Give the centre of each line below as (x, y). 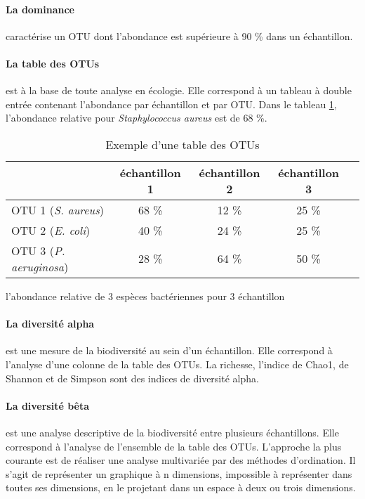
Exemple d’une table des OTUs (182, 144)
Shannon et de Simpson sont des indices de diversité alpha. (132, 378)
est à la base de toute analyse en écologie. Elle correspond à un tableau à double (179, 90)
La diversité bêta (48, 405)
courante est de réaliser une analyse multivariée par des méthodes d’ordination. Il (181, 460)
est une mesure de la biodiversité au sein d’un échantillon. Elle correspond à (169, 350)
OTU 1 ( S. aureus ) (58, 209)
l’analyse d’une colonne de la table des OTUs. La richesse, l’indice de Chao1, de (177, 364)
